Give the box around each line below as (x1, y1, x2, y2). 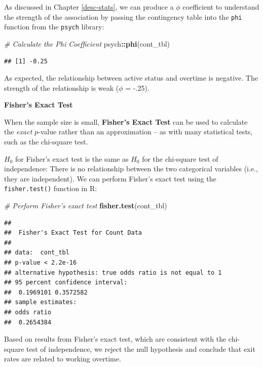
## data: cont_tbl (4, 249, 69, 256)
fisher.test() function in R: (4, 183, 97, 194)
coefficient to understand (182, 2, 259, 12)
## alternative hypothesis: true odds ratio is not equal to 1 (4, 269, 222, 276)
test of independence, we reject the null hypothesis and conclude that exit (26, 343, 255, 354)
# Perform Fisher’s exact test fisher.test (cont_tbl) (4, 200, 167, 211)
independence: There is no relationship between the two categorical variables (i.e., (4, 163, 258, 174)
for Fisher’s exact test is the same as (15, 153, 129, 164)
